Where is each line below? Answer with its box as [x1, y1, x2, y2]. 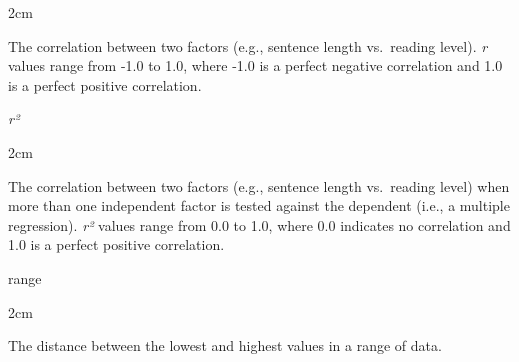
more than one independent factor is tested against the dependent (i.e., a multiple [8, 195, 510, 216]
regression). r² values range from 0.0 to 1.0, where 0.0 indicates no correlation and [8, 214, 511, 235]
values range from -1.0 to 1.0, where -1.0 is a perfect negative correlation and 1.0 [8, 55, 503, 76]
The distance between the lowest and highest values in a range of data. [8, 335, 442, 356]
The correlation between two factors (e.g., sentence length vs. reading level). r [8, 35, 488, 56]
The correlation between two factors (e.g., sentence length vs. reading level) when [8, 175, 510, 196]
